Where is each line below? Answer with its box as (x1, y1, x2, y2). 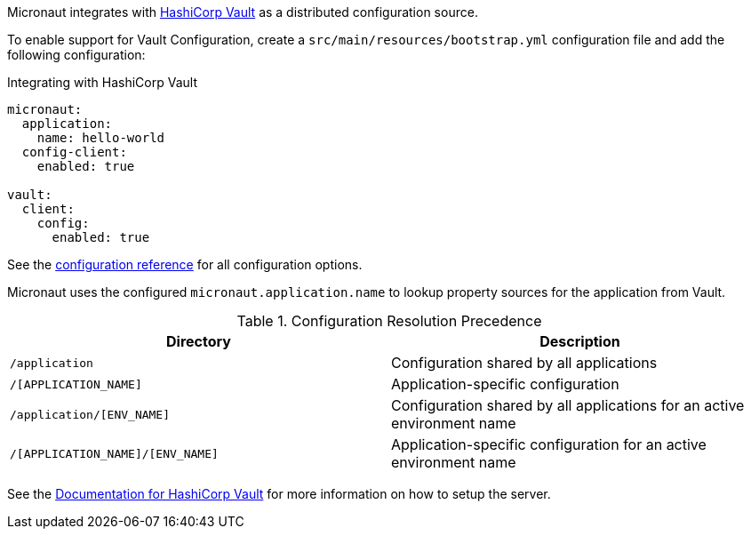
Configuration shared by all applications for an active (391, 396, 745, 414)
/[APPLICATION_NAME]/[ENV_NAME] (10, 446, 219, 460)
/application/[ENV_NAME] (10, 407, 171, 421)
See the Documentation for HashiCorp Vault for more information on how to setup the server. (7, 486, 551, 501)
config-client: (21, 145, 127, 159)
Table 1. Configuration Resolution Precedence (236, 312, 542, 330)
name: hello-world (36, 131, 165, 145)
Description (539, 332, 620, 350)
